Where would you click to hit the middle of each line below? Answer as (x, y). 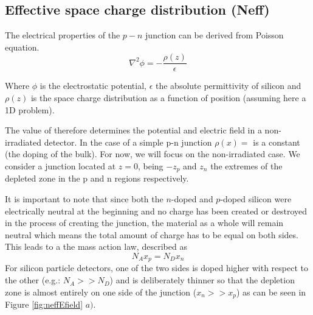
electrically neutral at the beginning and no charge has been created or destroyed (156, 211)
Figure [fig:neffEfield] (44, 304)
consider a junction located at (60, 166)
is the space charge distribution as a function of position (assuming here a (168, 98)
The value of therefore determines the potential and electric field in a (133, 130)
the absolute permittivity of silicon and (228, 86)
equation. (22, 47)
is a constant (277, 142)
